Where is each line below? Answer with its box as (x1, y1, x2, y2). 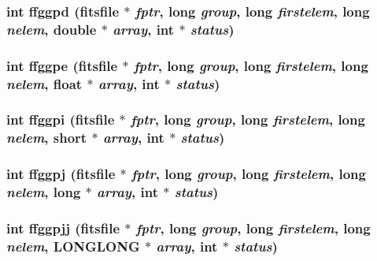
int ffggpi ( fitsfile (6, 110, 115, 129)
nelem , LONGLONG (6, 236, 140, 255)
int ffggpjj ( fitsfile (6, 218, 120, 237)
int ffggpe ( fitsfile (6, 55, 118, 75)
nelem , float (6, 73, 83, 93)
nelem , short (6, 128, 87, 147)
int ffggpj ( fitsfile (6, 164, 116, 184)
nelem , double (6, 19, 97, 39)
